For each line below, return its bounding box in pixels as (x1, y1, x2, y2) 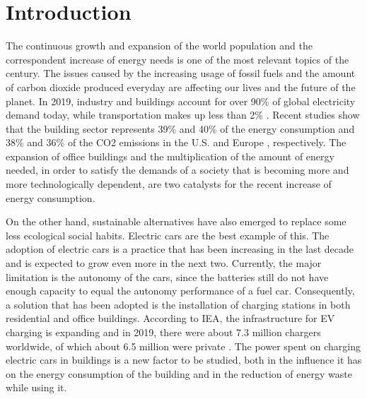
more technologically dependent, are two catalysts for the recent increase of (6, 177, 332, 191)
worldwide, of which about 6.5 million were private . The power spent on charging (6, 338, 361, 353)
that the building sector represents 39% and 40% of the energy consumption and (6, 121, 355, 136)
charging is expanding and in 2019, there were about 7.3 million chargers (6, 325, 321, 339)
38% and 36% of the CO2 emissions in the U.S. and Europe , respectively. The (6, 135, 346, 150)
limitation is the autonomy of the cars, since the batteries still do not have (6, 269, 329, 284)
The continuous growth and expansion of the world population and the (6, 38, 313, 53)
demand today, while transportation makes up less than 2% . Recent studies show (6, 107, 360, 122)
